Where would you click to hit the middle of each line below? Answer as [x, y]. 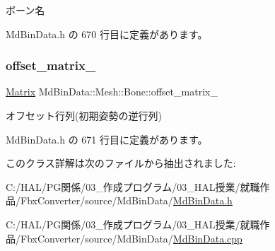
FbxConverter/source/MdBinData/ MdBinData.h [126, 200]
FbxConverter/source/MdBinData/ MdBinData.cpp [131, 238]
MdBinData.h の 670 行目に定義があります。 [107, 34]
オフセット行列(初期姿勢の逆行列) [84, 115]
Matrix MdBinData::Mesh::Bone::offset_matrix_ [112, 92]
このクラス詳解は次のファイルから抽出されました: [121, 163]
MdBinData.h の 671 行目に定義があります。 [107, 139]
